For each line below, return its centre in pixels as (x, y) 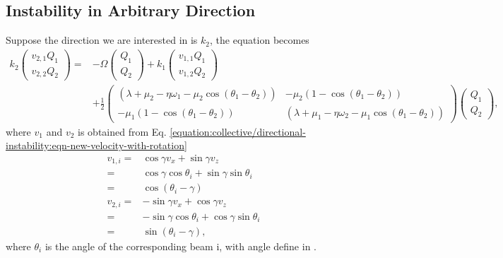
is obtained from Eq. (122, 131)
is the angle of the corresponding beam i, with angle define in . (181, 246)
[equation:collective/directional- (238, 131)
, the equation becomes (260, 40)
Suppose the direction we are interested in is (102, 40)
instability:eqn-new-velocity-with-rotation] (96, 145)
